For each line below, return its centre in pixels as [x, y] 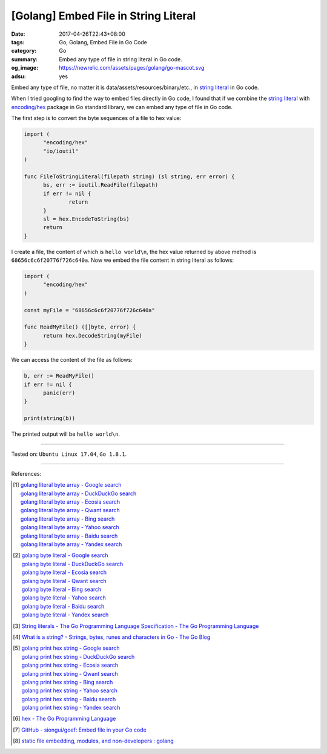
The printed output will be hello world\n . [66, 434]
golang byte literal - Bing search [61, 589]
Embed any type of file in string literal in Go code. [121, 59]
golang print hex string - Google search [71, 648]
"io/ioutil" [61, 151]
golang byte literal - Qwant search [64, 581]
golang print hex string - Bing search [67, 682]
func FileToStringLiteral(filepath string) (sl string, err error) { [129, 177]
